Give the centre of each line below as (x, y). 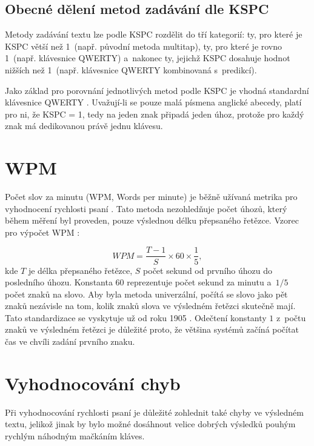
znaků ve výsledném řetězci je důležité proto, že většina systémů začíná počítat (152, 329)
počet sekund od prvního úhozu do (208, 270)
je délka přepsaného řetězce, (80, 270)
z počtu (291, 317)
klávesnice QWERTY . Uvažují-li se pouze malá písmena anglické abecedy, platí (153, 102)
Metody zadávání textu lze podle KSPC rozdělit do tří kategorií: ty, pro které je (154, 34)
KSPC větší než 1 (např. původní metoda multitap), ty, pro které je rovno (144, 46)
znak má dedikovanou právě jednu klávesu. (84, 126)
